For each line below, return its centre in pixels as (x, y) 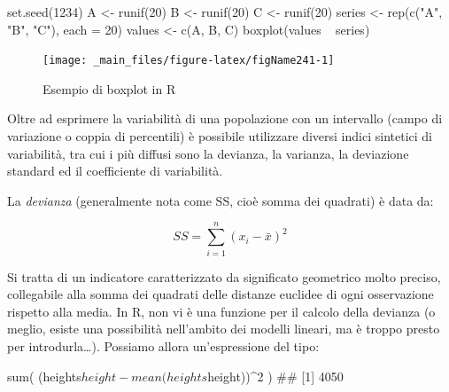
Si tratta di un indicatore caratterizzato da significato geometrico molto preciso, (224, 276)
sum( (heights (44, 376)
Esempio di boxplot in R (109, 88)
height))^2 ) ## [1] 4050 (275, 376)
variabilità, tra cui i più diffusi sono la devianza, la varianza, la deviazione (208, 153)
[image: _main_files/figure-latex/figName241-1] (189, 61)
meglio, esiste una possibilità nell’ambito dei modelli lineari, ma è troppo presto (224, 329)
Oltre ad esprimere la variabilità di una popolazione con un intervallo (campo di (225, 118)
